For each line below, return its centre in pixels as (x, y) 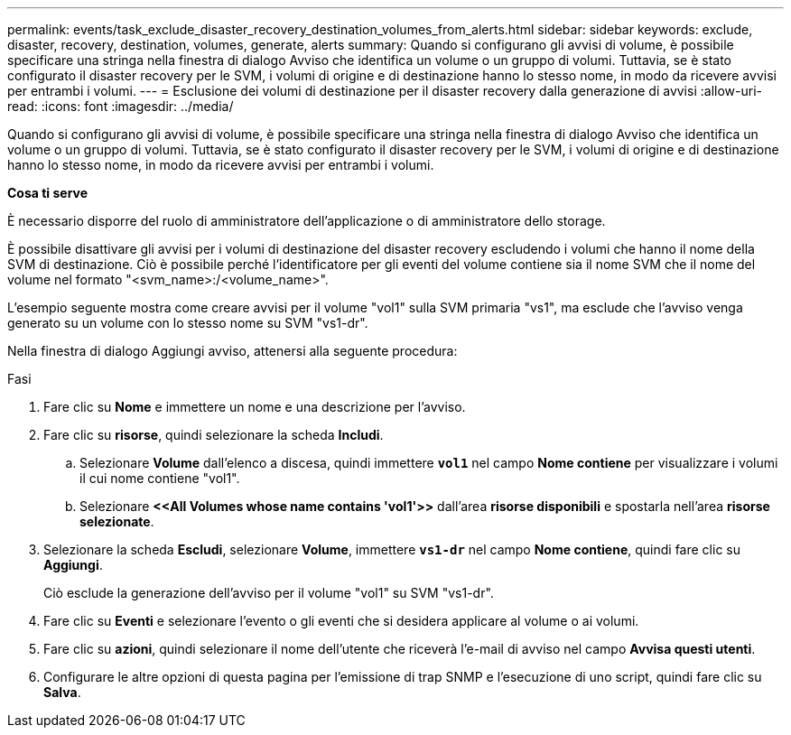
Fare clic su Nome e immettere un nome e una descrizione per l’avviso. (255, 407)
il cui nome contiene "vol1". (160, 478)
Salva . (62, 692)
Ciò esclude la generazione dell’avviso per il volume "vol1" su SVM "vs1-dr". (269, 593)
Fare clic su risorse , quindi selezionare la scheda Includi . (214, 435)
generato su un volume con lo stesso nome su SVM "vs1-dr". (188, 323)
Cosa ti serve (48, 193)
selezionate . (117, 521)
